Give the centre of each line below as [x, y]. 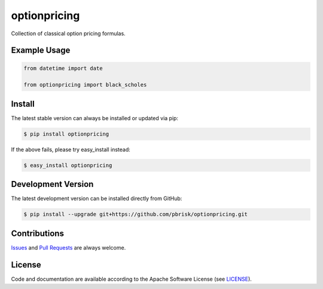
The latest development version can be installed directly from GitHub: [97, 199]
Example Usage [41, 50]
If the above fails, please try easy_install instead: [71, 149]
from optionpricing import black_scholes [85, 85]
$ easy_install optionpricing [68, 165]
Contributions [37, 233]
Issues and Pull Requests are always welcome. [68, 247]
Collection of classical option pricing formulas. [68, 33]
